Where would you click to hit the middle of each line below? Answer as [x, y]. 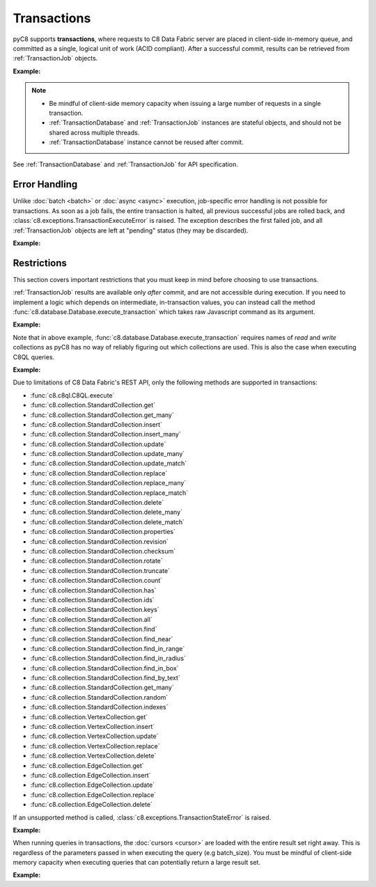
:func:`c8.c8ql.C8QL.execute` [72, 395]
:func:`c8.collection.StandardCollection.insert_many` [105, 434]
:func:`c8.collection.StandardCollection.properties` [103, 532]
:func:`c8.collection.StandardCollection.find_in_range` [108, 648]
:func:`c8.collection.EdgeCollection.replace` [93, 794]
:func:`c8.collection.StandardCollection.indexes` [99, 707]
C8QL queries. [34, 357]
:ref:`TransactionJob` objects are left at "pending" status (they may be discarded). [131, 230]
